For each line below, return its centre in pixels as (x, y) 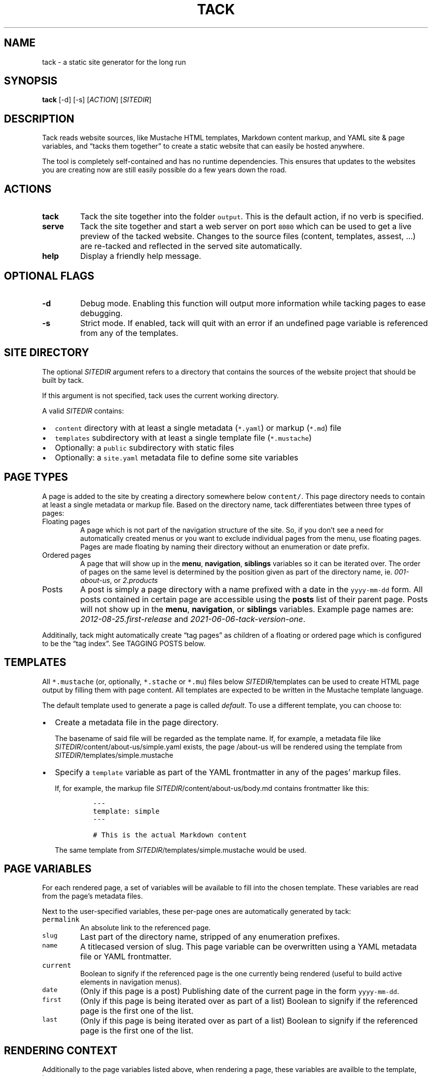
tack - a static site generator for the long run (114, 62)
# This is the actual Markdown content (170, 835)
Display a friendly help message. (141, 256)
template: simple (126, 811)
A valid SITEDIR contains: (83, 411)
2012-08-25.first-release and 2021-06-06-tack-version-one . (193, 619)
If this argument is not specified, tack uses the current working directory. (161, 395)
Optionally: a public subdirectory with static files (144, 447)
